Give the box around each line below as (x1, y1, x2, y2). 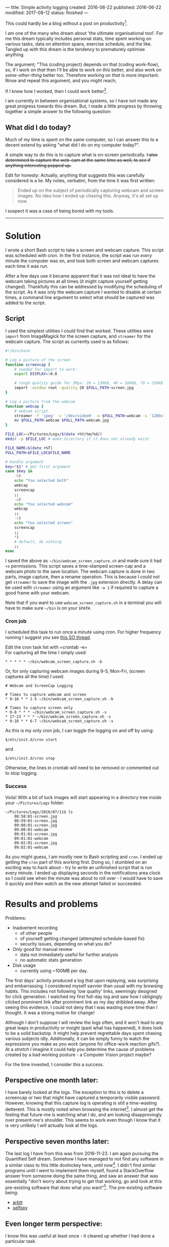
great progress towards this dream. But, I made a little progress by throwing (5, 103, 162, 109)
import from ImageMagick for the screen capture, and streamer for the (5, 333, 151, 339)
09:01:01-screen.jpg (14, 831, 57, 836)
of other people (20, 930, 52, 936)
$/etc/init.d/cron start (5, 737, 57, 742)
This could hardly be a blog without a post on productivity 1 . (5, 20, 128, 26)
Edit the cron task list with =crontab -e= (5, 644, 88, 651)
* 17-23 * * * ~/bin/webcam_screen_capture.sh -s (5, 714, 112, 719)
